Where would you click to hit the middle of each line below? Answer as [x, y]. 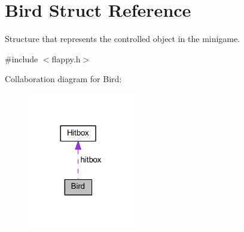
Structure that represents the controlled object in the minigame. [123, 39]
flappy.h [66, 58]
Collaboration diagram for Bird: [63, 79]
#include [22, 58]
